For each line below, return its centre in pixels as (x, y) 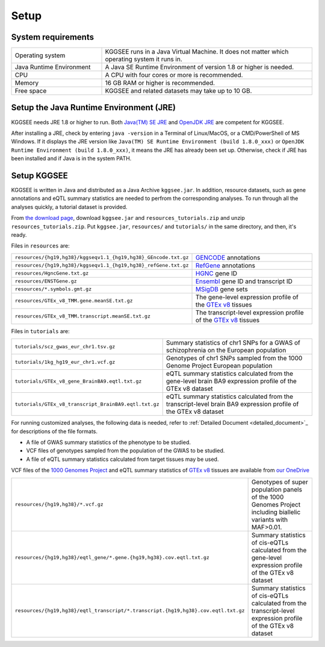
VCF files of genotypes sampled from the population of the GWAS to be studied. (125, 451)
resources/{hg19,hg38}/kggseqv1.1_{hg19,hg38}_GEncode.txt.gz (102, 258)
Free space (31, 91)
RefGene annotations (225, 265)
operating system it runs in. (144, 59)
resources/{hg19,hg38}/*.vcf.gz (59, 505)
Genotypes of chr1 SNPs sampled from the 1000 (234, 358)
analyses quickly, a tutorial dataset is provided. (69, 207)
